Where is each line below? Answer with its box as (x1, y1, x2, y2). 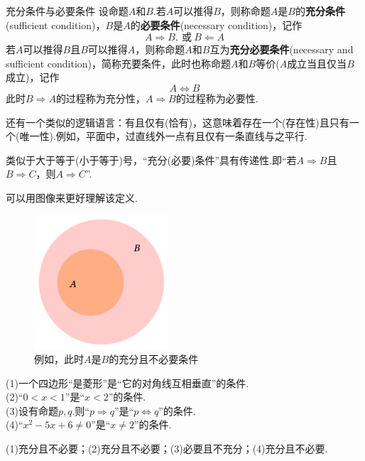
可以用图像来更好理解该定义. (6, 190, 138, 205)
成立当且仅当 (287, 55, 347, 70)
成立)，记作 (6, 70, 60, 85)
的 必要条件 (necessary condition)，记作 (130, 17, 303, 32)
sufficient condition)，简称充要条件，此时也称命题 (6, 55, 231, 70)
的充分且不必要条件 (109, 352, 199, 367)
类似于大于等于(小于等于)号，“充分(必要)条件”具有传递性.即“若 (6, 152, 297, 167)
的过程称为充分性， (55, 90, 146, 105)
